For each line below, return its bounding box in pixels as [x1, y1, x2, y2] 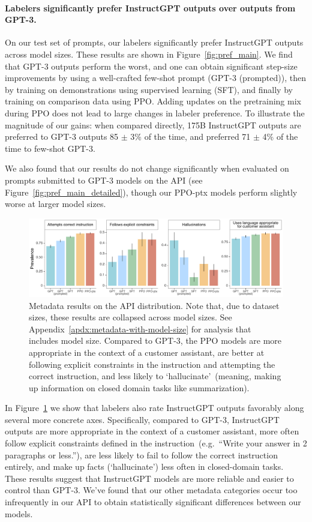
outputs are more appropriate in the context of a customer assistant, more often [5, 425, 299, 437]
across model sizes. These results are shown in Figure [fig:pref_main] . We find [5, 47, 293, 60]
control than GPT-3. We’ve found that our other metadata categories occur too [5, 484, 298, 496]
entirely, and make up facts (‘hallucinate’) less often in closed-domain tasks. [5, 460, 284, 473]
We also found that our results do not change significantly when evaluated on [5, 162, 289, 175]
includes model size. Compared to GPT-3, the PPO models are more [29, 334, 281, 347]
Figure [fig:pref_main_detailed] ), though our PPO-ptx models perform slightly [5, 185, 298, 198]
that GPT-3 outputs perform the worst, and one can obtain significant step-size [5, 59, 298, 72]
